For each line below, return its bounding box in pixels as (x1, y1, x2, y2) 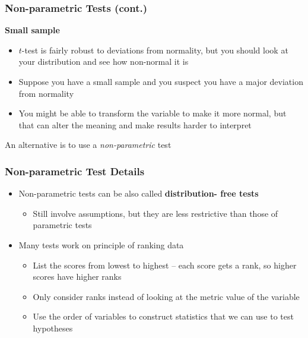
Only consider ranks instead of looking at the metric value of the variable (33, 290, 300, 302)
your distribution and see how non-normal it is (18, 55, 189, 68)
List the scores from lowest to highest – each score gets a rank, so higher (33, 258, 297, 271)
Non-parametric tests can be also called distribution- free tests (18, 187, 259, 200)
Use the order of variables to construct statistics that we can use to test (33, 310, 294, 323)
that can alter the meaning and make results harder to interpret (18, 118, 252, 131)
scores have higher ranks (33, 270, 122, 283)
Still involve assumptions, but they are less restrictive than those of (33, 207, 278, 219)
